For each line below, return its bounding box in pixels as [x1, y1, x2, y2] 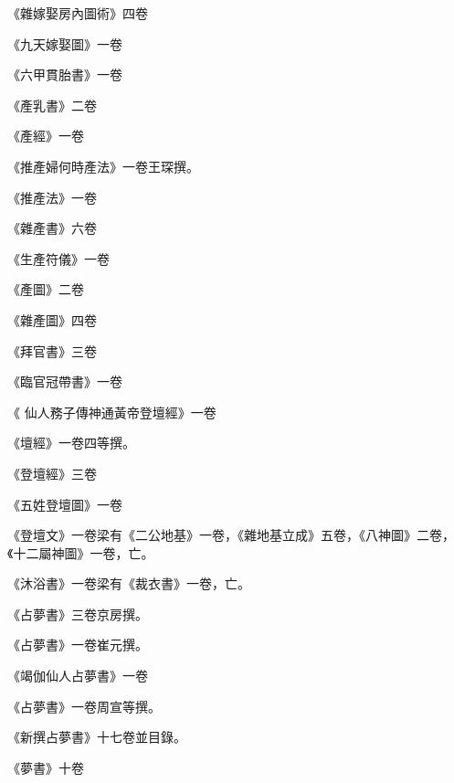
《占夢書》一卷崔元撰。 [7, 635, 148, 654]
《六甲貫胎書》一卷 [7, 65, 122, 84]
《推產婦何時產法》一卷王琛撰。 [7, 156, 199, 175]
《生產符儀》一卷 [7, 249, 110, 268]
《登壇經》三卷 [7, 463, 97, 482]
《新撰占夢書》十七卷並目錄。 [7, 727, 186, 746]
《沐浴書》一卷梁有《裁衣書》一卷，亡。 [7, 574, 250, 593]
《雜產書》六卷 [7, 218, 97, 238]
